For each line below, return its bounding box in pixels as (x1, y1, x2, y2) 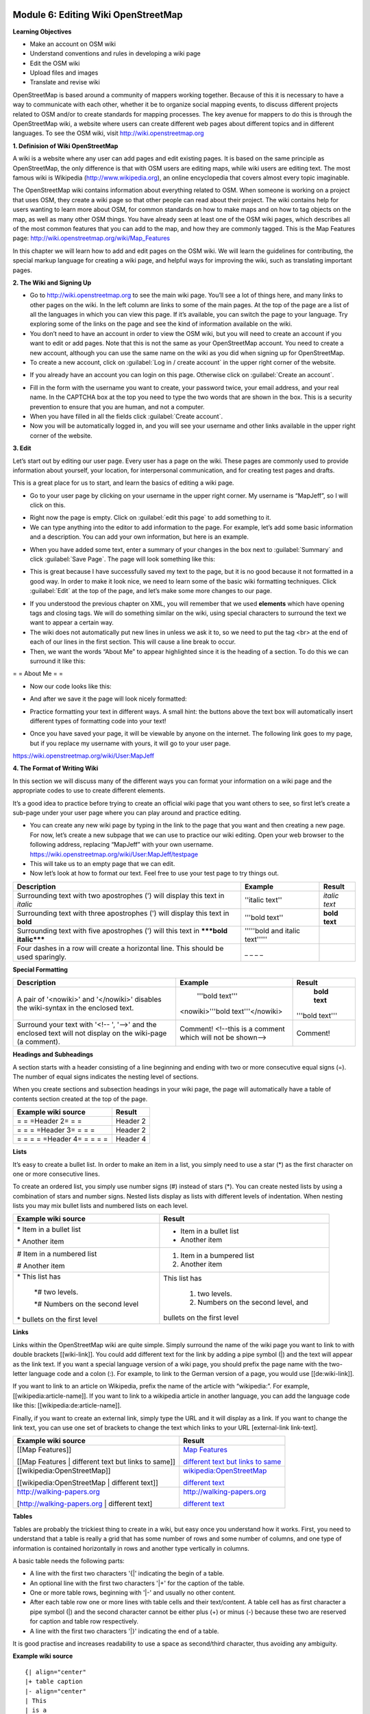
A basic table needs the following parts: (12, 1556, 125, 1565)
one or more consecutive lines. (12, 1170, 100, 1178)
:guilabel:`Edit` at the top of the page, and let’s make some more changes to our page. (29, 587, 272, 595)
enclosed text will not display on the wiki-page (16, 1028, 167, 1038)
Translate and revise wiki (29, 78, 101, 86)
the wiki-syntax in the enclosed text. (16, 1003, 134, 1013)
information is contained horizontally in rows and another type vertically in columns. (12, 1544, 249, 1552)
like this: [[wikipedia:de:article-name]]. (12, 1401, 122, 1410)
